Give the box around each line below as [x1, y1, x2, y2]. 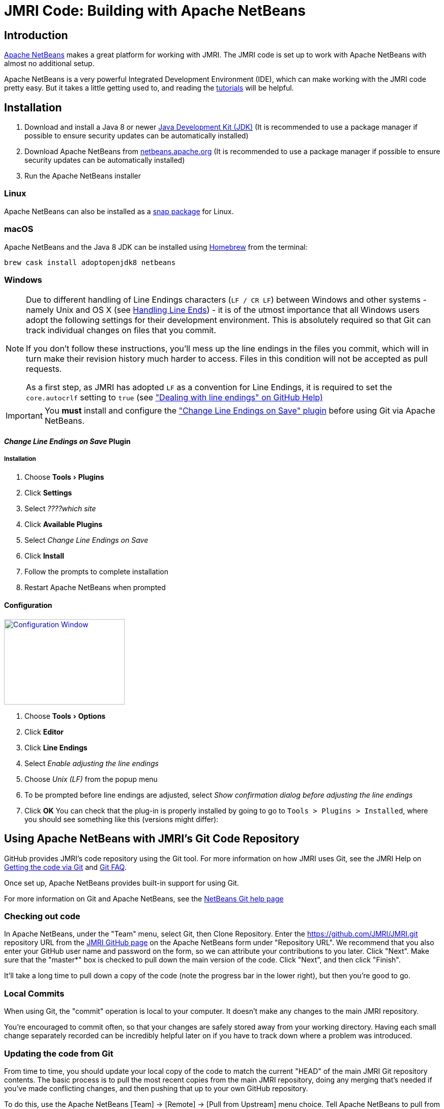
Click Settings [24, 488, 72, 497]
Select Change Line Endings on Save [24, 535, 149, 544]
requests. [26, 364, 62, 374]
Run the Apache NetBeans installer [24, 171, 141, 181]
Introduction [4, 28, 68, 42]
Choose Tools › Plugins [24, 472, 104, 481]
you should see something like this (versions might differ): [24, 814, 219, 824]
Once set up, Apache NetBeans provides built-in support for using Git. [4, 878, 239, 887]
